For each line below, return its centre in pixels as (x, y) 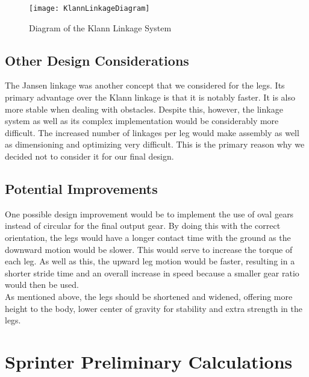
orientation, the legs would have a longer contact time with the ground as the (148, 237)
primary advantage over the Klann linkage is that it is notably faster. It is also (150, 97)
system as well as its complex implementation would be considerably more (142, 121)
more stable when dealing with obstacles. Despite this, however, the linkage (144, 109)
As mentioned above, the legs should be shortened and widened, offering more (149, 296)
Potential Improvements (81, 188)
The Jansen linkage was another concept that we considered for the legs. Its (145, 85)
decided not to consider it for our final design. (89, 156)
